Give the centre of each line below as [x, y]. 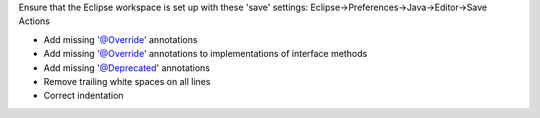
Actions [34, 21]
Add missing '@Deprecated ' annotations [126, 67]
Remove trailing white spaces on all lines [127, 81]
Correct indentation [83, 96]
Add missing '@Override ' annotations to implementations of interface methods [205, 54]
